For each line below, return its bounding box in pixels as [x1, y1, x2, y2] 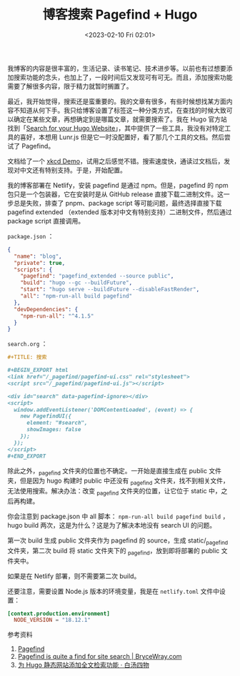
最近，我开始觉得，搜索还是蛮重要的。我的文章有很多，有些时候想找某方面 [7, 97, 226, 106]
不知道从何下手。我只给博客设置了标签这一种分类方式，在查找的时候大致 [13, 106, 226, 114]
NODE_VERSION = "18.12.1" [14, 617, 91, 624]
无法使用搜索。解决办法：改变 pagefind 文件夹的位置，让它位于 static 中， [7, 487, 221, 497]
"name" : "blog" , [14, 253, 62, 260]
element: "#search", [26, 419, 88, 427]
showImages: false [26, 426, 81, 433]
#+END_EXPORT [7, 453, 46, 460]
